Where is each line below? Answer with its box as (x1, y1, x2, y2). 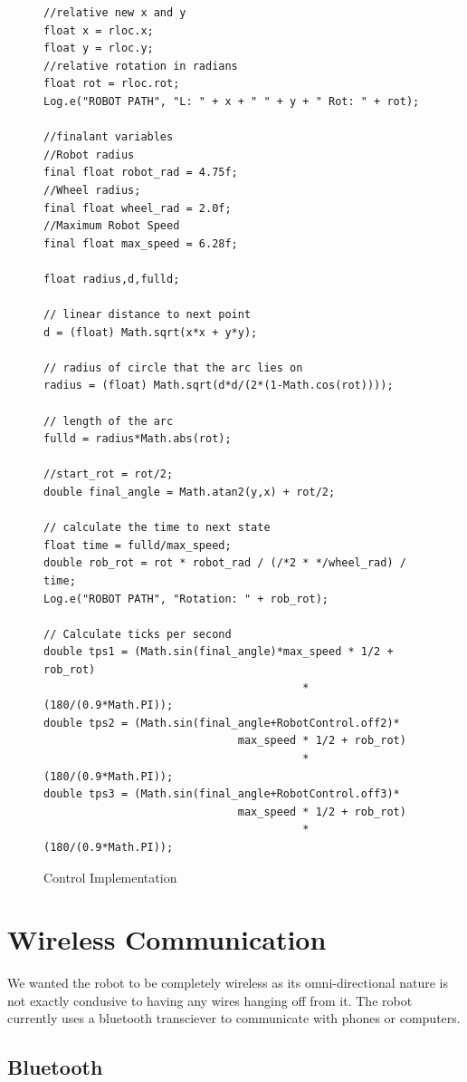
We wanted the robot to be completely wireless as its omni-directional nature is (7, 973, 449, 992)
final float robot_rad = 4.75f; (43, 166, 238, 179)
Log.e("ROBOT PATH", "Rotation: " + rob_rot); (43, 592, 329, 605)
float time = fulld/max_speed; (43, 538, 232, 552)
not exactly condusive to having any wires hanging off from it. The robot (7, 990, 413, 1010)
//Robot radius (43, 148, 135, 161)
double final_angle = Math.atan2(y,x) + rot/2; (43, 486, 336, 499)
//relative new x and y (43, 6, 186, 19)
